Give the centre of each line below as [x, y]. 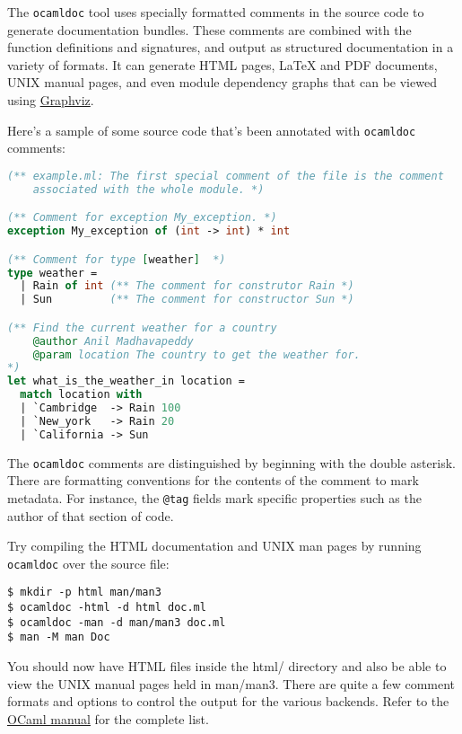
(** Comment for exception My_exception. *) [142, 218]
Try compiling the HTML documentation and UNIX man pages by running [214, 546]
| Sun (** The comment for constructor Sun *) [187, 300]
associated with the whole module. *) [148, 189]
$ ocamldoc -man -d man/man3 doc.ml [117, 622]
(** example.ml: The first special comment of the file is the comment [226, 176]
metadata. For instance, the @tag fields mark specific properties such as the [214, 497]
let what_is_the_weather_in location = [126, 381]
